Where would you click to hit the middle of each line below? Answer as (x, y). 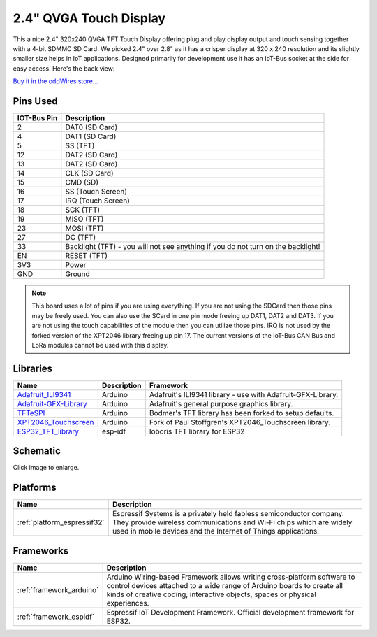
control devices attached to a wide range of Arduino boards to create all (225, 585)
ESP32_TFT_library (48, 431)
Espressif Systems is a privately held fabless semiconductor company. (228, 514)
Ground (77, 274)
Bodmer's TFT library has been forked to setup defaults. (242, 413)
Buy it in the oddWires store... (56, 81)
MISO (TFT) (84, 219)
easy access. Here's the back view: (64, 68)
